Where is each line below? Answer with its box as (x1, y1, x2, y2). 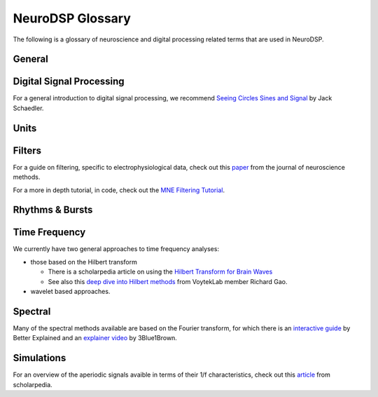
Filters (13, 144, 42, 156)
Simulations (13, 352, 66, 364)
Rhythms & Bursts (13, 204, 93, 216)
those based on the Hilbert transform (30, 257, 138, 266)
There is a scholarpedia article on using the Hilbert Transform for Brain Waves (48, 267, 273, 276)
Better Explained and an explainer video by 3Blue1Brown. (13, 334, 178, 342)
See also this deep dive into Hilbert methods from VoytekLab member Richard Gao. (48, 277, 288, 285)
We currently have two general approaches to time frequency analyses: (13, 245, 220, 253)
